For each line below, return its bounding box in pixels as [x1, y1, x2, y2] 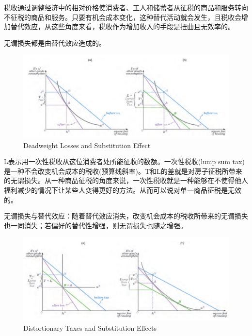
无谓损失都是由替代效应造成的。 [4, 37, 106, 48]
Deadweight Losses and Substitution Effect [23, 140, 151, 150]
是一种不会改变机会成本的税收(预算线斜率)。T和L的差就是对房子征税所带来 [4, 166, 242, 176]
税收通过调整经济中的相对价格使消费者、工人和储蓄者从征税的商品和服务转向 [4, 2, 248, 12]
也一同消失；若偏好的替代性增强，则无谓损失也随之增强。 [4, 220, 187, 230]
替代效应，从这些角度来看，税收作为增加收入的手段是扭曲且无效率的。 [10, 21, 235, 32]
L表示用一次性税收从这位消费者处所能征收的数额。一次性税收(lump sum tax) [4, 156, 245, 167]
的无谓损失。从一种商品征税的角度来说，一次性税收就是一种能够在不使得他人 [4, 175, 248, 185]
